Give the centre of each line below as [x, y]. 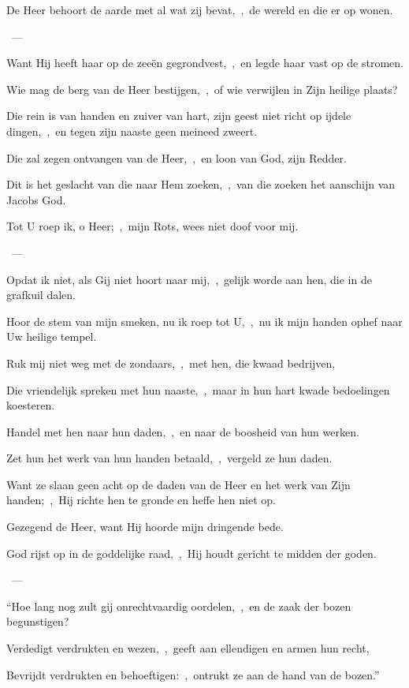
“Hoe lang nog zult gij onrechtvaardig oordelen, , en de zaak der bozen [179, 606]
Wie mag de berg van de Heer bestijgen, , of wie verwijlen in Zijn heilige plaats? [202, 89]
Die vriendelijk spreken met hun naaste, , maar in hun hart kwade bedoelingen [198, 389]
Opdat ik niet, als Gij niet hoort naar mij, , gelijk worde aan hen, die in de [189, 279]
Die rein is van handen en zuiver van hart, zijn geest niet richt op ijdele [179, 116]
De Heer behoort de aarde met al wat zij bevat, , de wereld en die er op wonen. [200, 9]
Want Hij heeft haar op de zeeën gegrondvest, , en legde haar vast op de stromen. [205, 63]
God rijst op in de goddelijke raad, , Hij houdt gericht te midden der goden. [191, 553]
